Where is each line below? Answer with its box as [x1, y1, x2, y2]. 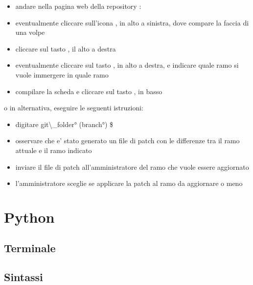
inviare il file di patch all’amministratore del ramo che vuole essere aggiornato [15, 161, 249, 172]
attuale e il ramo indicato [15, 145, 92, 155]
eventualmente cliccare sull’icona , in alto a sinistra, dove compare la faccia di [15, 17, 249, 27]
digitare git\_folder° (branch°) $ [15, 119, 114, 129]
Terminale [4, 240, 56, 256]
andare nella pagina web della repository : [15, 1, 141, 11]
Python [4, 207, 55, 227]
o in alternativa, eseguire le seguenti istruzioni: [4, 103, 144, 113]
